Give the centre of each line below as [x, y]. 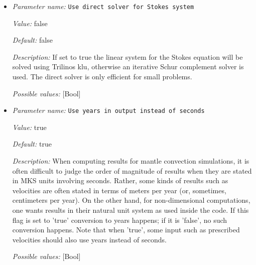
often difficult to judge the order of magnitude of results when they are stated [132, 170]
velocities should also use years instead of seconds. [89, 239]
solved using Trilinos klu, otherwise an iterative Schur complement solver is [128, 67]
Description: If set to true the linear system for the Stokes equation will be [127, 56]
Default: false [32, 40]
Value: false [30, 23]
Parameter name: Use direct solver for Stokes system [103, 6]
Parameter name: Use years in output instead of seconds [108, 110]
